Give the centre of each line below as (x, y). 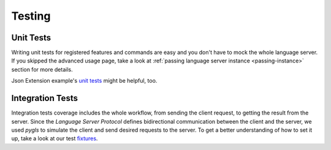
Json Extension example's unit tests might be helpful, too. (84, 81)
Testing (31, 16)
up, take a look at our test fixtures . (55, 138)
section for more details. (42, 69)
